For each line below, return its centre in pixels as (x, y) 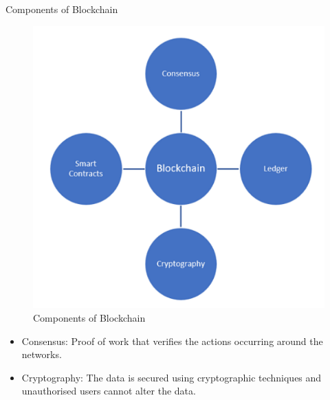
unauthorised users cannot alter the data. (109, 391)
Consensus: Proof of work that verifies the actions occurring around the (172, 341)
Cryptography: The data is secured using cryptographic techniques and (172, 377)
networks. (42, 354)
